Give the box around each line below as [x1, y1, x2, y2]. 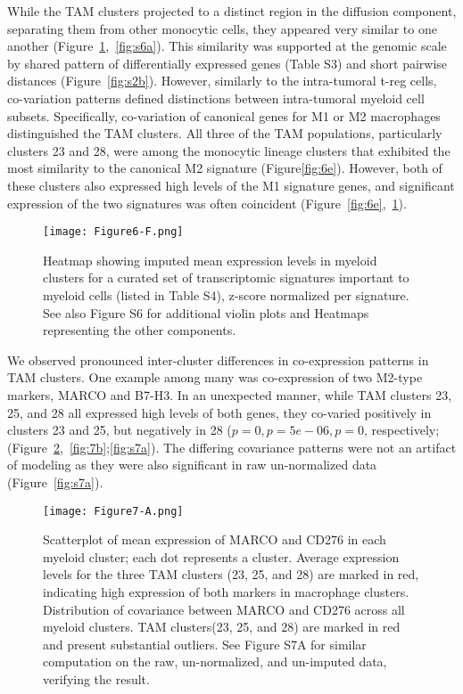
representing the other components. [43, 321, 236, 339]
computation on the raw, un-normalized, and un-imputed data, [43, 652, 387, 671]
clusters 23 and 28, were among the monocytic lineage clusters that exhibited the [7, 141, 451, 159]
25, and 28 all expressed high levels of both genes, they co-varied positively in [7, 403, 432, 421]
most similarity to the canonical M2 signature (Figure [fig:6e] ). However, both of [7, 159, 442, 177]
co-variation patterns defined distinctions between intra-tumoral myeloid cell [7, 88, 425, 107]
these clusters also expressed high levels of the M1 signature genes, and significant [7, 176, 455, 194]
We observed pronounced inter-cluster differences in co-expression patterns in [7, 350, 429, 369]
